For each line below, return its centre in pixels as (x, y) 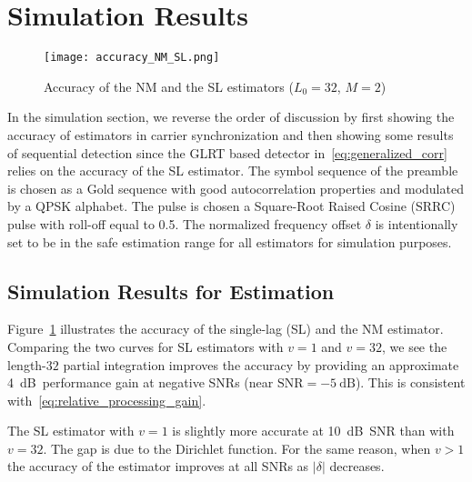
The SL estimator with (71, 431)
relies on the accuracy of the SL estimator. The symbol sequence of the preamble (233, 171)
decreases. (357, 466)
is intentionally (417, 223)
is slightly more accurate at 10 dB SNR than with (313, 431)
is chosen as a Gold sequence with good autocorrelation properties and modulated (236, 188)
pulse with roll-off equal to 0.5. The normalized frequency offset (185, 223)
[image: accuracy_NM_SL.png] (132, 58)
